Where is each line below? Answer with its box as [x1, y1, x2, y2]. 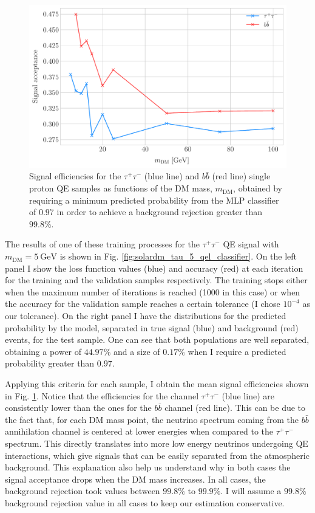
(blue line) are [222, 389, 274, 402]
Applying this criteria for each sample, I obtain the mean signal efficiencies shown [5, 377, 309, 390]
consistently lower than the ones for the [5, 401, 152, 414]
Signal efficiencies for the [29, 170, 121, 182]
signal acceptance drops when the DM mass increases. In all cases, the [5, 472, 266, 485]
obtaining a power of [5, 345, 82, 357]
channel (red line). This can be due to [164, 401, 306, 414]
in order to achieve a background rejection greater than [56, 205, 263, 218]
